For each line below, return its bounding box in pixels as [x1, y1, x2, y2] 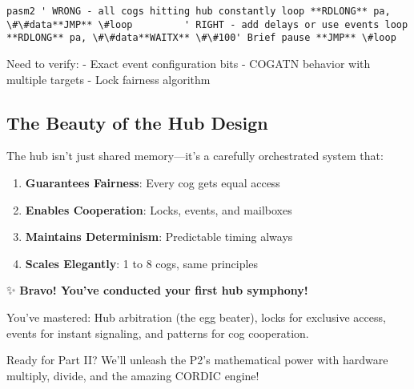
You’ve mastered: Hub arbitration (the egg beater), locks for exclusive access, [6, 308, 386, 325]
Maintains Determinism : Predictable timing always [25, 228, 293, 245]
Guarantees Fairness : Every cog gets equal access [25, 174, 280, 190]
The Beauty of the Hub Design [6, 110, 268, 134]
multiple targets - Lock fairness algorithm [6, 70, 211, 87]
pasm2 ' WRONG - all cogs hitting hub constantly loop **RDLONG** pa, [6, 6, 391, 17]
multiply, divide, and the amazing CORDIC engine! [6, 367, 259, 383]
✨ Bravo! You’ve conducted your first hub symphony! [6, 282, 308, 299]
